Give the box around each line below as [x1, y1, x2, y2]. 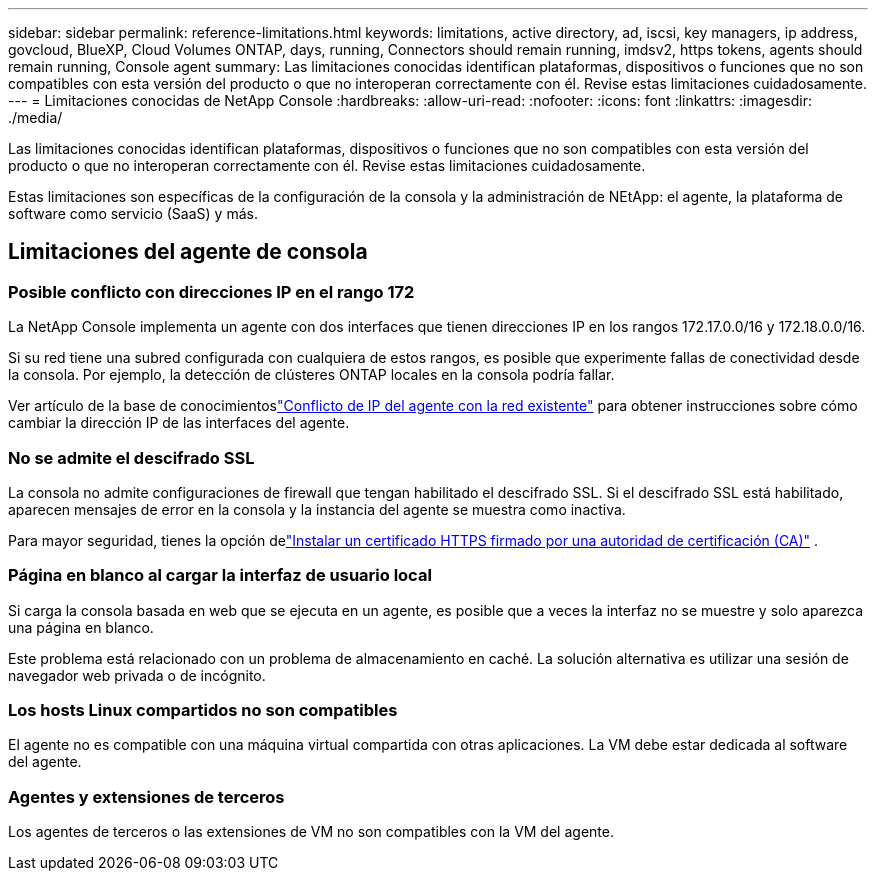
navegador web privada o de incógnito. [8, 666, 266, 684]
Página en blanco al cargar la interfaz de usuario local [8, 565, 432, 586]
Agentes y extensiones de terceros [8, 786, 285, 807]
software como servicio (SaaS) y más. [8, 205, 258, 222]
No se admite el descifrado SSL [8, 447, 255, 468]
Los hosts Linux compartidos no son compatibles [8, 700, 398, 721]
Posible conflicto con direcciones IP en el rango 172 [8, 281, 415, 302]
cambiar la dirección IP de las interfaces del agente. [8, 414, 350, 432]
